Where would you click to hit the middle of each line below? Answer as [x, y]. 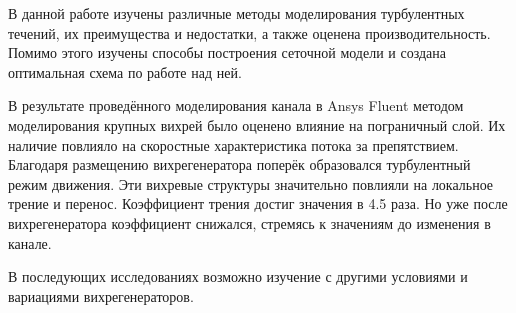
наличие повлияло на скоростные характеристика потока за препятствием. [233, 144]
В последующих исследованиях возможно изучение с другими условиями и [238, 276]
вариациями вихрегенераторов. [101, 295]
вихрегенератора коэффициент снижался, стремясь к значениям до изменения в [249, 222]
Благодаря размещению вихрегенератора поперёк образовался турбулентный [239, 164]
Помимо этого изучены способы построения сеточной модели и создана [227, 52]
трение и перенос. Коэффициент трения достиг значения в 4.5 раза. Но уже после [258, 203]
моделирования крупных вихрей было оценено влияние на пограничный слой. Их [257, 124]
